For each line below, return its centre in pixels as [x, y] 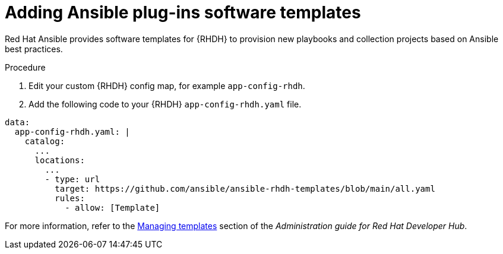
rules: [70, 198]
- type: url [72, 179]
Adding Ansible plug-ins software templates [183, 12]
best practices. [34, 49]
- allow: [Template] [113, 207]
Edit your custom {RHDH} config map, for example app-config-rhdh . [167, 85]
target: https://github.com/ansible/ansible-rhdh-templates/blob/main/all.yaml [245, 188]
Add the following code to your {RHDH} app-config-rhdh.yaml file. [165, 104]
